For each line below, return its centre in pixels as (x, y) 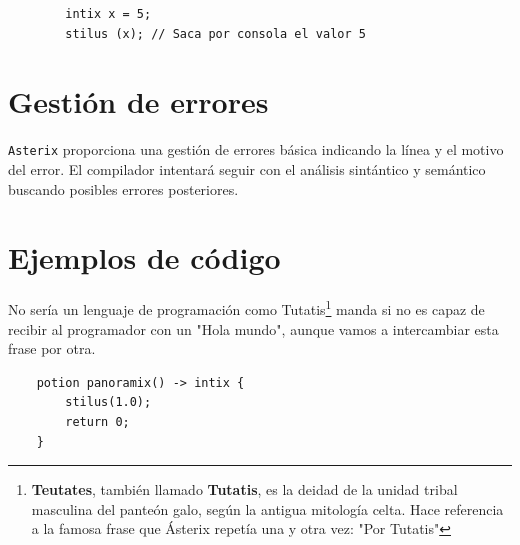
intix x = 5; (108, 14)
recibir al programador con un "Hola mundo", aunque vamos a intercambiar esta (253, 328)
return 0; (97, 421)
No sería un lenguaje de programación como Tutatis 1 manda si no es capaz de (246, 307)
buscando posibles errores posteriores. (123, 188)
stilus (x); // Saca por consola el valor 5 (215, 33)
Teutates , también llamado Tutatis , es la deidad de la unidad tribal (244, 489)
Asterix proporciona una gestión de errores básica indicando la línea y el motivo (256, 149)
